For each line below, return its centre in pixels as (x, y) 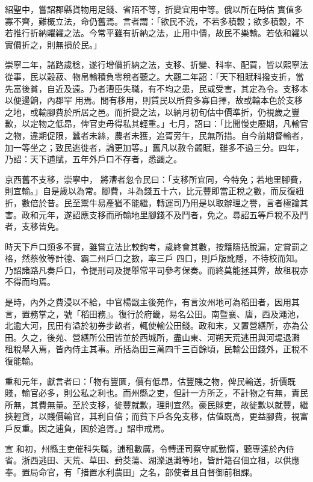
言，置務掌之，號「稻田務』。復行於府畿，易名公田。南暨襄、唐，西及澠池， (154, 313)
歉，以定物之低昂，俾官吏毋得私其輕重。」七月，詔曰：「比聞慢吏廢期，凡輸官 (156, 124)
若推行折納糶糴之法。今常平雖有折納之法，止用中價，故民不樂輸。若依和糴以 (156, 33)
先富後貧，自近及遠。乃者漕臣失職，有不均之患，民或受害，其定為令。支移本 (156, 88)
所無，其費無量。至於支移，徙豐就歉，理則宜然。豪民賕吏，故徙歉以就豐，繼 (156, 404)
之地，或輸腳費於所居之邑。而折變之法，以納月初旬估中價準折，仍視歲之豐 (152, 111)
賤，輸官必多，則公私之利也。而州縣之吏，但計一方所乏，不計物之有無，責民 (156, 393)
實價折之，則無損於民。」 (53, 44)
